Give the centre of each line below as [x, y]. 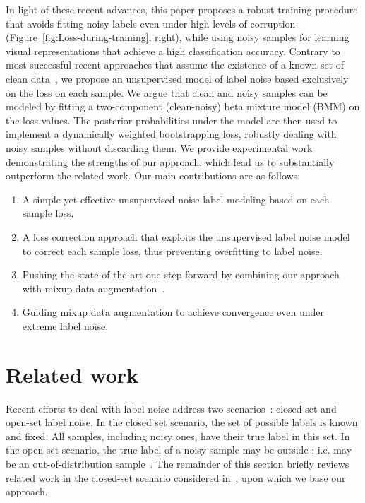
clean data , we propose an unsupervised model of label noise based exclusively [177, 78]
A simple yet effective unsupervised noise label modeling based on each [176, 199]
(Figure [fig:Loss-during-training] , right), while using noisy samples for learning [178, 37]
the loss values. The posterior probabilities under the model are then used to [172, 120]
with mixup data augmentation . [94, 288]
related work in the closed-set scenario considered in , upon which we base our [176, 477]
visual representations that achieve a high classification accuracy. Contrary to [173, 51]
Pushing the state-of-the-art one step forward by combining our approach [181, 274]
